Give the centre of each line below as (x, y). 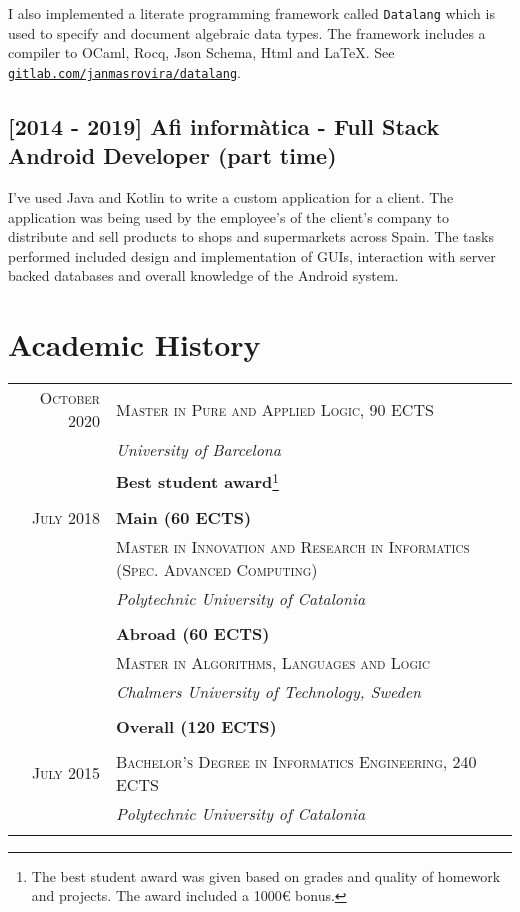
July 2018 (65, 517)
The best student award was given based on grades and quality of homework (266, 875)
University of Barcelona (198, 450)
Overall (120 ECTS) (196, 726)
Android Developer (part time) (172, 155)
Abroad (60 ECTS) (192, 633)
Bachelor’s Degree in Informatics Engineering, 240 (296, 761)
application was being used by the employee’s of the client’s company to (228, 216)
